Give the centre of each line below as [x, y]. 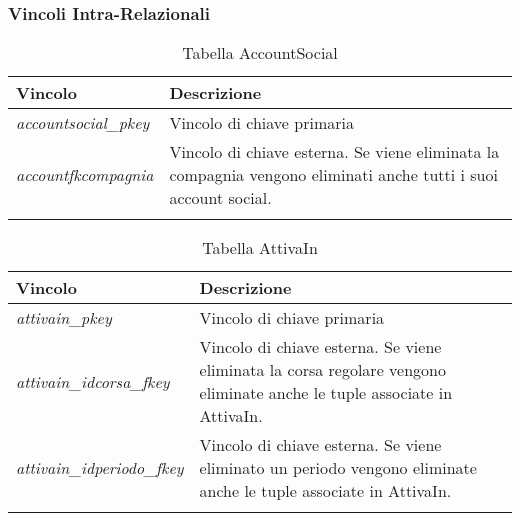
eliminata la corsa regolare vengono [322, 370]
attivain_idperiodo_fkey [100, 468]
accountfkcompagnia [85, 175]
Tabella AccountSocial [260, 53]
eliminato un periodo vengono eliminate [338, 468]
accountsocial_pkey [83, 123]
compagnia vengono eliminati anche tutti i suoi [333, 175]
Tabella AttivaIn [260, 248]
